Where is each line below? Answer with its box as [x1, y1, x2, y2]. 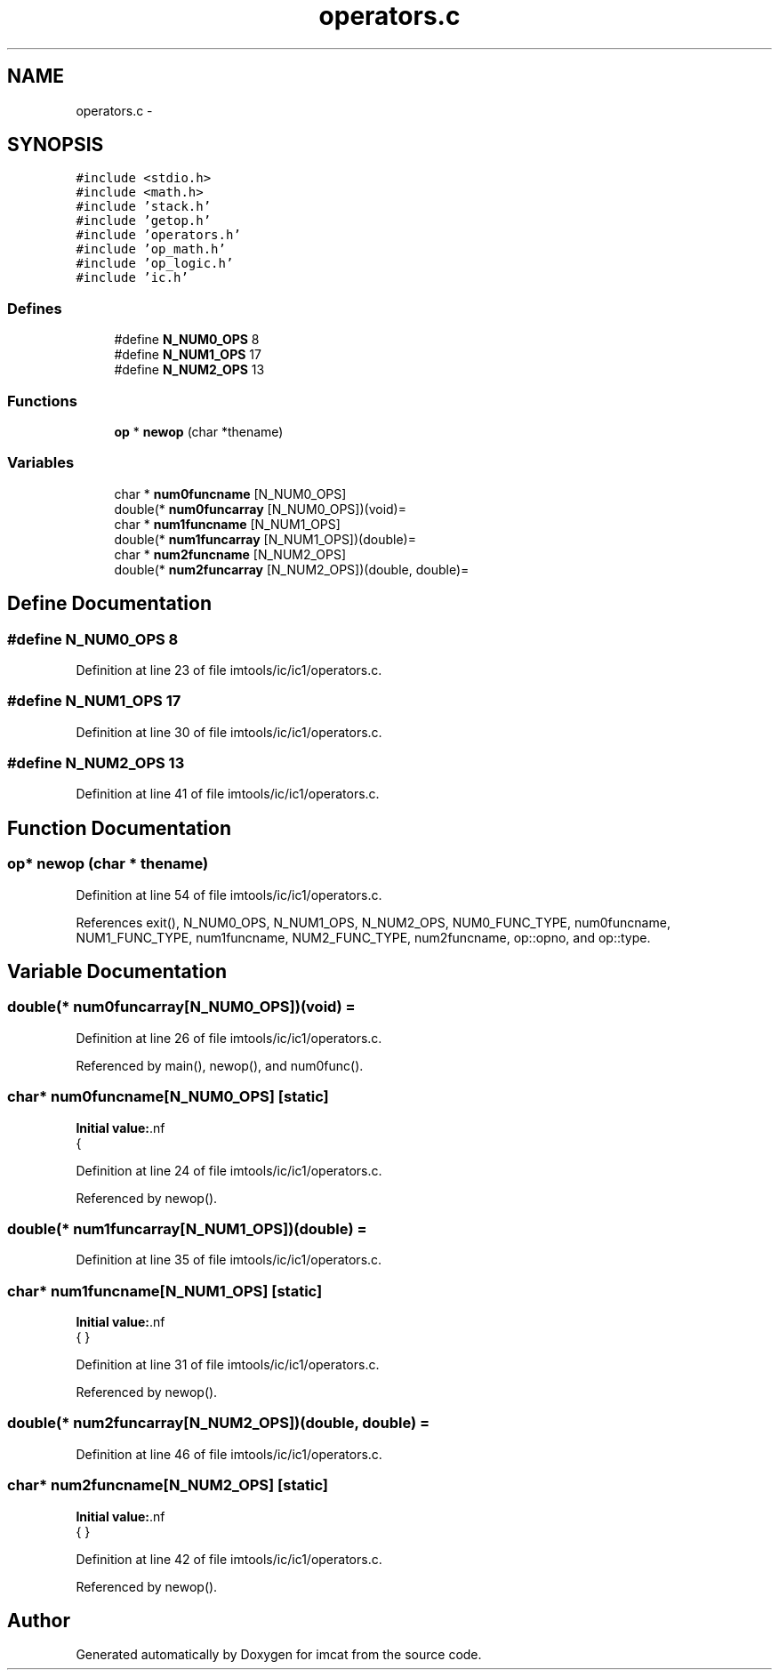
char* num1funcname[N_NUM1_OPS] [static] [7, 1281, 323, 1300]
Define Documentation [7, 592, 212, 615]
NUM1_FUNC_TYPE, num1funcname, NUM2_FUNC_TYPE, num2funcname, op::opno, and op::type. [76, 929, 651, 945]
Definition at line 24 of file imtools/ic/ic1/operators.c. [76, 1162, 382, 1178]
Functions [7, 391, 77, 410]
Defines [7, 299, 62, 317]
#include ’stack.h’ [76, 199, 212, 214]
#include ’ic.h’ [76, 270, 189, 285]
